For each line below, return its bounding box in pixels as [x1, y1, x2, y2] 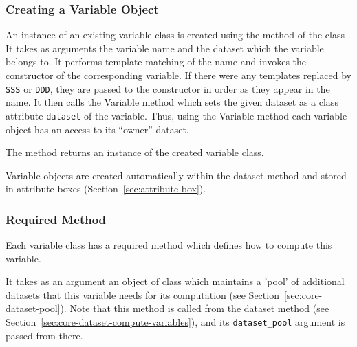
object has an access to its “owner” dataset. [6, 122, 189, 136]
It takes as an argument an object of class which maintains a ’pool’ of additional [6, 274, 345, 289]
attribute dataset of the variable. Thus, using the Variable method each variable [6, 108, 347, 122]
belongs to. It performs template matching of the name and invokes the [6, 54, 307, 69]
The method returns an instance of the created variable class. [6, 145, 264, 159]
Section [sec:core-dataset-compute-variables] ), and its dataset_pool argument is [6, 315, 345, 329]
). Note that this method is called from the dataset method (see [60, 301, 329, 315]
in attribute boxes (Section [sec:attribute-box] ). [6, 181, 206, 196]
